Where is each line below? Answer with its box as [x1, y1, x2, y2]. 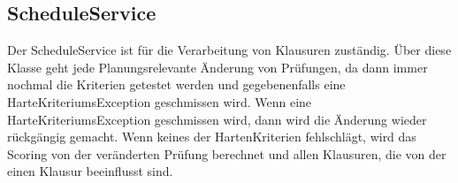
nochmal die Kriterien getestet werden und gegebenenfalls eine [7, 75, 346, 94]
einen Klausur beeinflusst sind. [7, 162, 173, 180]
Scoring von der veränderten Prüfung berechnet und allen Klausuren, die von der [7, 144, 447, 163]
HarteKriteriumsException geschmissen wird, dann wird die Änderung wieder [7, 110, 427, 128]
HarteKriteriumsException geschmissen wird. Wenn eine [7, 92, 312, 111]
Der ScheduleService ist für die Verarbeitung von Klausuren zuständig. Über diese [7, 41, 452, 59]
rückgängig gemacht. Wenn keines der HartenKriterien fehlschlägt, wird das [7, 127, 416, 146]
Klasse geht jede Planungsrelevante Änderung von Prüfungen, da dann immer [7, 57, 428, 76]
